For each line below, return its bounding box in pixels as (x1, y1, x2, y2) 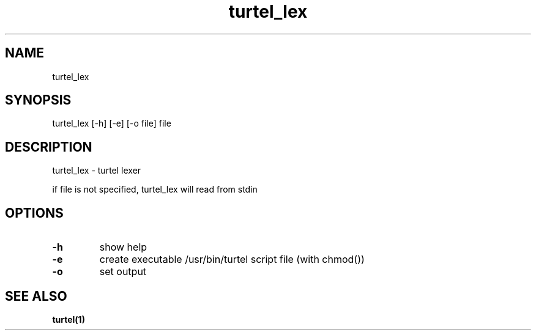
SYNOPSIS (5, 92, 72, 108)
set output (99, 265, 147, 278)
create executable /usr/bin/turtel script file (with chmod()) (99, 253, 365, 266)
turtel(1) (52, 314, 85, 325)
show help (99, 241, 147, 254)
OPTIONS (5, 205, 64, 221)
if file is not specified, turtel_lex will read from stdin (52, 184, 258, 195)
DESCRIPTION (5, 139, 92, 155)
